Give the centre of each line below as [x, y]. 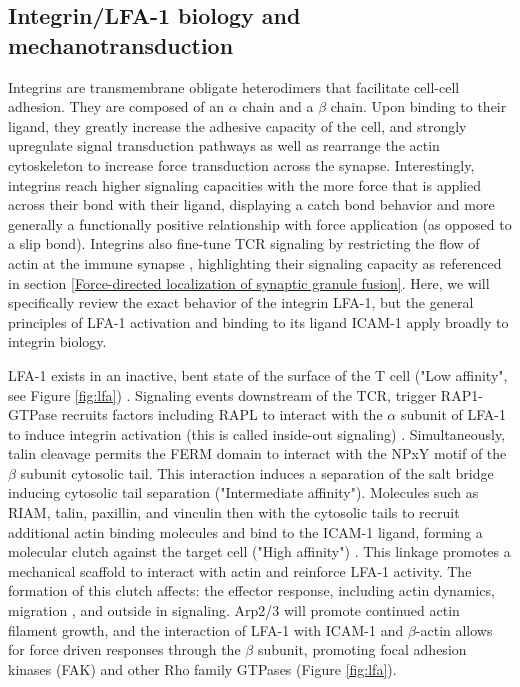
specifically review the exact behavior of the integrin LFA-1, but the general [241, 302]
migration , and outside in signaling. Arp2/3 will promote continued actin [234, 610]
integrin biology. [57, 341]
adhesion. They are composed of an [116, 106]
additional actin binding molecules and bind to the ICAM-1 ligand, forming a [245, 531]
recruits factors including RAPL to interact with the [222, 414]
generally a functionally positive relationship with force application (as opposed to [260, 223]
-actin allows [454, 629]
